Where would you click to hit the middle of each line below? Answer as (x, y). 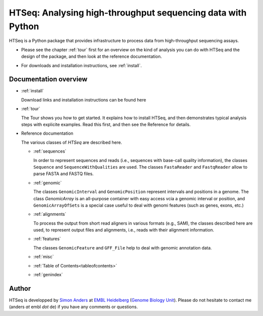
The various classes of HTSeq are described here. (72, 142)
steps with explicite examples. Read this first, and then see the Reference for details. (106, 124)
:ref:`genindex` (48, 275)
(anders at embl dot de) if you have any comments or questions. (74, 307)
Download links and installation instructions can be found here (84, 100)
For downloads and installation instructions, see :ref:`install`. (82, 65)
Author (20, 289)
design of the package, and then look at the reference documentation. (92, 56)
